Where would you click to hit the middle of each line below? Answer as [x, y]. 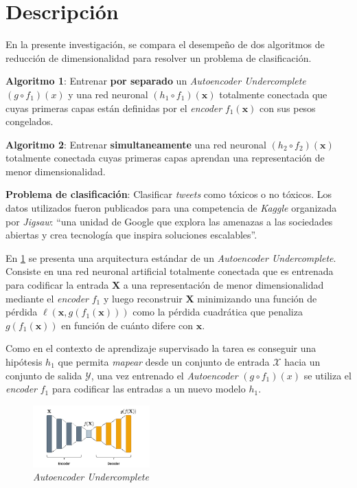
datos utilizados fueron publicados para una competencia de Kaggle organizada [171, 208]
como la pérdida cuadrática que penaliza [218, 312]
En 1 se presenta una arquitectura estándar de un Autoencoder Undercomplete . [171, 257]
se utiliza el [327, 375]
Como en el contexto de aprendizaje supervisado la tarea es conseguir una [161, 348]
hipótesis [24, 362]
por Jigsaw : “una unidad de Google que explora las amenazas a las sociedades [169, 221]
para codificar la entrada [57, 285]
